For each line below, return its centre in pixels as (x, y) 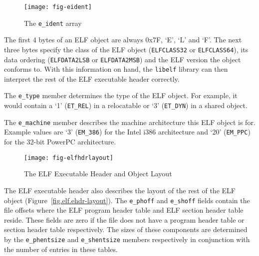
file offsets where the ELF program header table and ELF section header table (124, 210)
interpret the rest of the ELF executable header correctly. (92, 78)
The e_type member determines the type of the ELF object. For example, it (121, 95)
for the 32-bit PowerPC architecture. (60, 142)
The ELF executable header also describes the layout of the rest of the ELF (120, 190)
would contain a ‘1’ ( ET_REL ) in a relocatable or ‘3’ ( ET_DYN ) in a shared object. (126, 105)
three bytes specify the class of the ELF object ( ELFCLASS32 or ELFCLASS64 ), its (126, 49)
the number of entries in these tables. (61, 249)
